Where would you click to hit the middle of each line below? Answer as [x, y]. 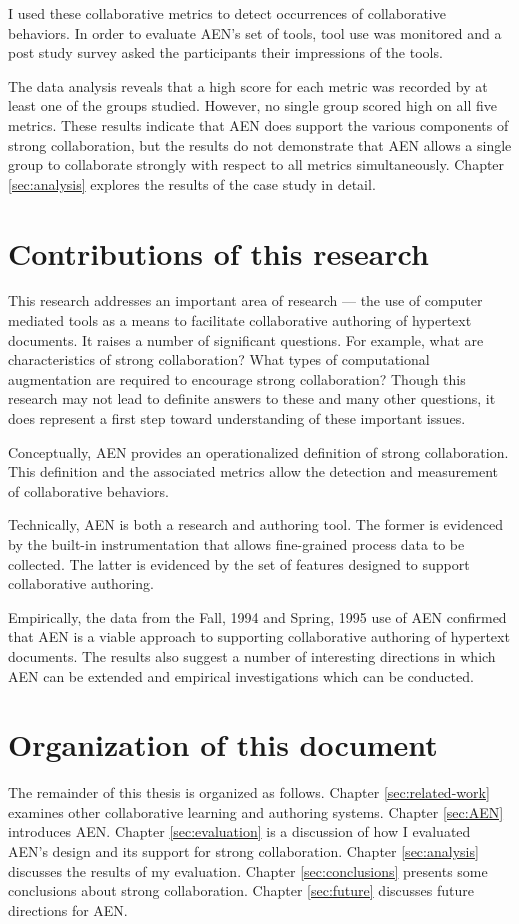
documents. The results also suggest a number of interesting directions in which [252, 655]
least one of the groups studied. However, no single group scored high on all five [252, 105]
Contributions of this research [218, 252]
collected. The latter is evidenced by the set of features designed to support [239, 563]
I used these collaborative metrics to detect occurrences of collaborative [227, 13]
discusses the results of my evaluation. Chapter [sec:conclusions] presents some [248, 870]
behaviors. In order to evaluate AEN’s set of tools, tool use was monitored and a [255, 32]
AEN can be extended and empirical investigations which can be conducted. [241, 675]
